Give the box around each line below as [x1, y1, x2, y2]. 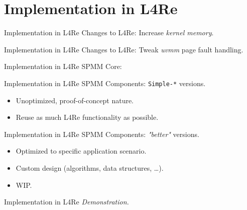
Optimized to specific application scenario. [16, 146, 147, 156]
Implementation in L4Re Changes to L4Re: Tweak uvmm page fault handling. [4, 44, 243, 54]
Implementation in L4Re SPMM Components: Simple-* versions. [4, 78, 206, 88]
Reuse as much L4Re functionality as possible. [16, 112, 159, 122]
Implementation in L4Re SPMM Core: [4, 61, 122, 72]
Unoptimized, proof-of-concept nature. [16, 95, 134, 105]
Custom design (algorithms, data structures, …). [16, 162, 164, 173]
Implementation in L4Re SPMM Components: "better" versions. [4, 128, 199, 139]
